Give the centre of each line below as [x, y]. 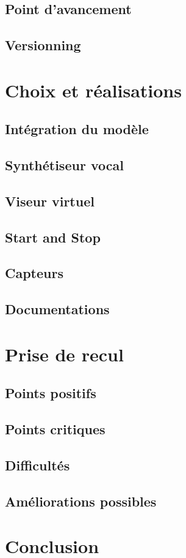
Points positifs [51, 393]
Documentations [57, 309]
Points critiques [55, 429]
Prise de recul [64, 354]
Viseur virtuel [50, 201]
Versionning [43, 45]
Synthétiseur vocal [64, 165]
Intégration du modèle [77, 129]
